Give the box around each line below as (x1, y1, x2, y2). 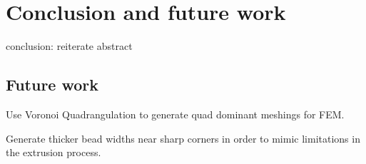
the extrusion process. (6, 145, 101, 160)
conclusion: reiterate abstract (6, 39, 133, 53)
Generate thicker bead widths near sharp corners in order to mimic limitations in (6, 130, 360, 145)
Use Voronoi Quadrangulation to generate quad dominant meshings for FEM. (6, 106, 345, 121)
